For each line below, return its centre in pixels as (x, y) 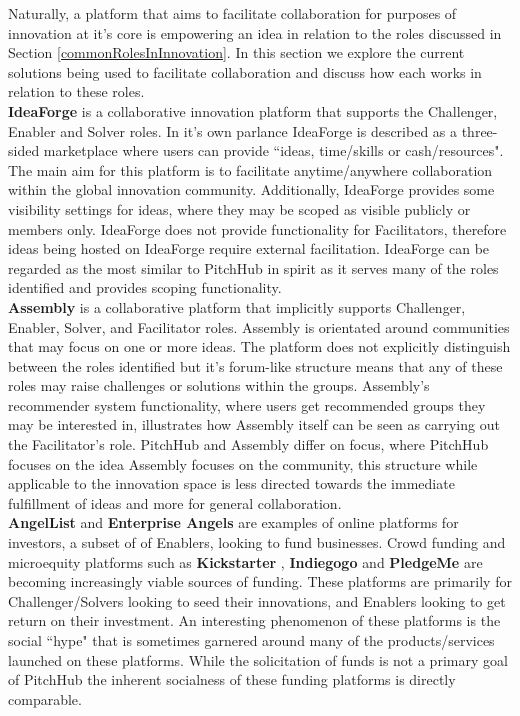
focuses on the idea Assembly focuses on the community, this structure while (243, 463)
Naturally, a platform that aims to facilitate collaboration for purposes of (232, 13)
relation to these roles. (76, 91)
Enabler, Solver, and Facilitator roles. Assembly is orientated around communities (259, 326)
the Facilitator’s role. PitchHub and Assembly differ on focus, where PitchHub (248, 444)
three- (479, 130)
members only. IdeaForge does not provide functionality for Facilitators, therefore (257, 228)
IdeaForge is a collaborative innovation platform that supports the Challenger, (253, 110)
